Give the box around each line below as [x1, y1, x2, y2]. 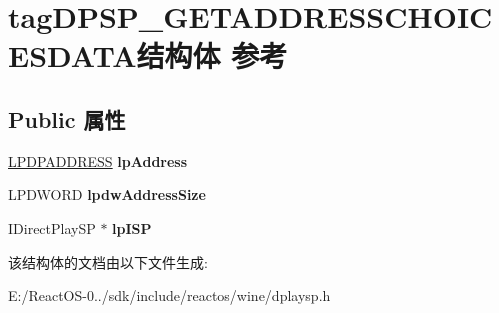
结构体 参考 [136, 35, 288, 76]
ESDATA [8, 35, 137, 76]
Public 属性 [8, 103, 126, 134]
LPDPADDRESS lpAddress [8, 150, 188, 171]
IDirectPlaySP [8, 217, 96, 238]
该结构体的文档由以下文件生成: [8, 251, 208, 272]
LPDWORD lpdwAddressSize [8, 184, 206, 205]
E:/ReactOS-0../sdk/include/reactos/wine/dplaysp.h [8, 285, 331, 306]
